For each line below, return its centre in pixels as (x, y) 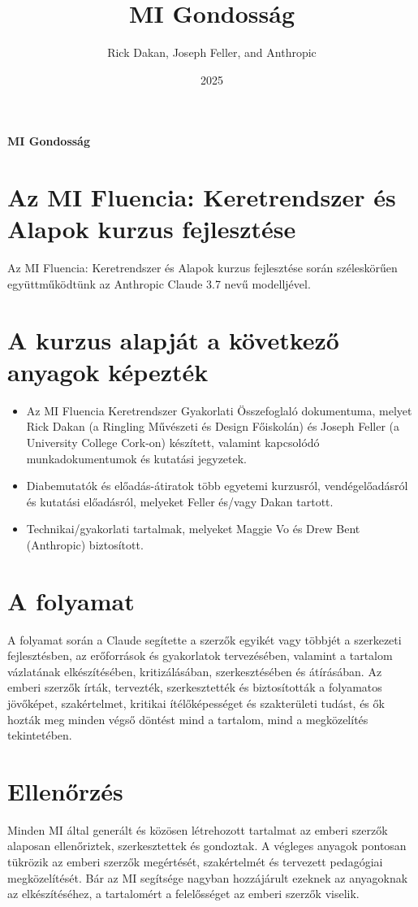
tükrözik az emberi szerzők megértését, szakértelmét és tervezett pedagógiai (195, 862)
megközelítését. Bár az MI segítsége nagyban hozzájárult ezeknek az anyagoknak (208, 877)
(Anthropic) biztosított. (85, 544)
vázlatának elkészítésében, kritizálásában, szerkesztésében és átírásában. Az (195, 671)
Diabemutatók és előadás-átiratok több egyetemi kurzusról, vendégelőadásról (217, 486)
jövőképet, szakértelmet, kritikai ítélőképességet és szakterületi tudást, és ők (196, 703)
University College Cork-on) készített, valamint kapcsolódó (173, 442)
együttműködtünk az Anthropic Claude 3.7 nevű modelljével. (159, 283)
